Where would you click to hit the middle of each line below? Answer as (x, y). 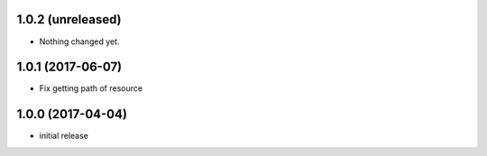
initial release (64, 136)
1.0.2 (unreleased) (69, 19)
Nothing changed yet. (80, 41)
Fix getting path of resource (91, 88)
